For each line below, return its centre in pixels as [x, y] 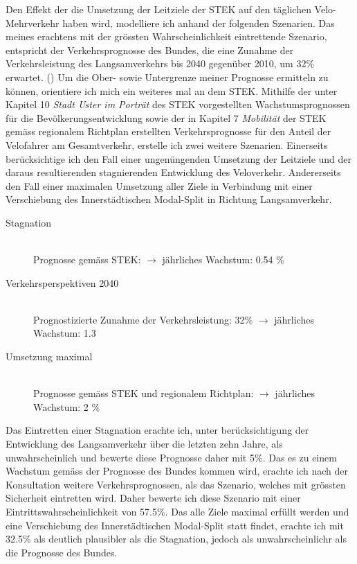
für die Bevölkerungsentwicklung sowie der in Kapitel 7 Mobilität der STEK [166, 117]
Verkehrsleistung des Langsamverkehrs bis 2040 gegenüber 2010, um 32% [160, 63]
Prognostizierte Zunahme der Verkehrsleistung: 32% [143, 319]
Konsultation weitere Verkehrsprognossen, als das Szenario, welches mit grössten [176, 484]
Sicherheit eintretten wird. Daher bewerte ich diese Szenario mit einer [153, 498]
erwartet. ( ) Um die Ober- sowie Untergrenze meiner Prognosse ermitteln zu [167, 77]
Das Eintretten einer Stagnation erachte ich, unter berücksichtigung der [157, 430]
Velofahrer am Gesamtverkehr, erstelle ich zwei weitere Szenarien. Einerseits [167, 144]
